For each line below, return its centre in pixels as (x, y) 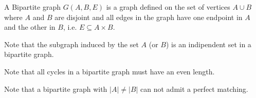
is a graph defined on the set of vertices (168, 7)
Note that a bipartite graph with (56, 89)
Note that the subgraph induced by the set (71, 44)
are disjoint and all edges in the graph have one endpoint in (149, 17)
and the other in (30, 27)
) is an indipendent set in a (209, 44)
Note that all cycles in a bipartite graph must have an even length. (109, 71)
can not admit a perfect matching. (194, 89)
